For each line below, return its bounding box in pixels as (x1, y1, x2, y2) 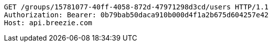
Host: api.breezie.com (4, 19, 93, 27)
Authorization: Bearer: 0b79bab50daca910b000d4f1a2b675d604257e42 (4, 11, 269, 19)
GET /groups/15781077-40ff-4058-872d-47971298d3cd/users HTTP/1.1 (4, 3, 269, 11)
